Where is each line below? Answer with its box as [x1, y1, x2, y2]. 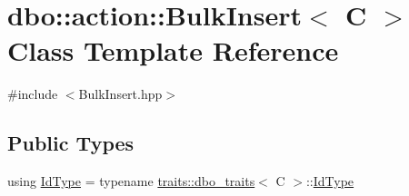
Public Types [7, 129, 135, 157]
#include [7, 84, 58, 103]
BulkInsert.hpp [78, 84, 163, 103]
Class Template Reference [7, 32, 339, 69]
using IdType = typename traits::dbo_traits [7, 171, 255, 191]
